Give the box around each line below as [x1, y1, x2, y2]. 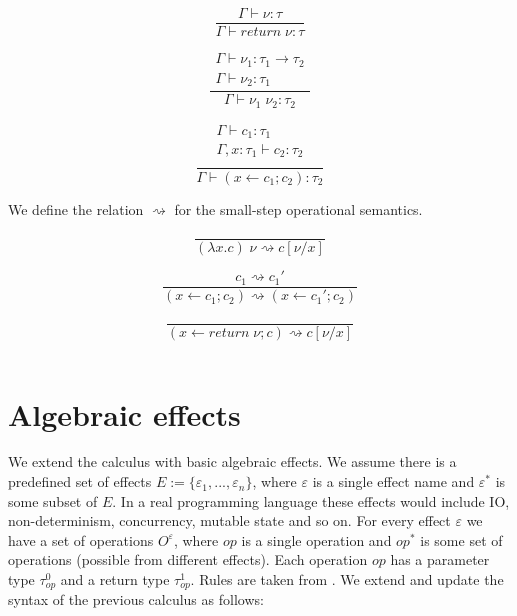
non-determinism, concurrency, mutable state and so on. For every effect [8, 510, 451, 531]
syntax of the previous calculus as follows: [8, 589, 264, 610]
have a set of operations [8, 529, 154, 550]
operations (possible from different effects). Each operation [8, 549, 368, 570]
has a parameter [390, 549, 490, 570]
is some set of [420, 529, 503, 550]
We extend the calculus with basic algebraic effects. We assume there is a [8, 451, 457, 472]
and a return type [60, 569, 170, 590]
